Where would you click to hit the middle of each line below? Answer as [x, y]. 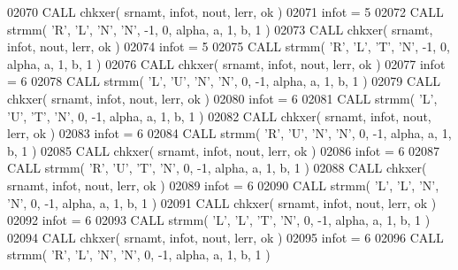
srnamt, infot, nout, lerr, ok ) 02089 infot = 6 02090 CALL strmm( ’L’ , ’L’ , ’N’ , [223, 185]
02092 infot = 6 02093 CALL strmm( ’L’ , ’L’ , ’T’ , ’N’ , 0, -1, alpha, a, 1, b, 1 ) [219, 220]
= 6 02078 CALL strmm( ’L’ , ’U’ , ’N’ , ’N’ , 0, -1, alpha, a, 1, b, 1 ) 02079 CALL [224, 81]
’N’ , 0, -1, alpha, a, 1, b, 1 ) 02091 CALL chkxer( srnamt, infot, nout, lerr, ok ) [222, 202]
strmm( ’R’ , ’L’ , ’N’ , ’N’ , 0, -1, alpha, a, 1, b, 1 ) [139, 255]
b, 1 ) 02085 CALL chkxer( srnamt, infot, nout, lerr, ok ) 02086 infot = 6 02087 [224, 150]
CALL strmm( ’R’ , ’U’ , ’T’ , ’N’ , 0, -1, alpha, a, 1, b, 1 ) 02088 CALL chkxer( [217, 168]
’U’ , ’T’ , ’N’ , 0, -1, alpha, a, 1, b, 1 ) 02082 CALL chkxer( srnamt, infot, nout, [219, 116]
